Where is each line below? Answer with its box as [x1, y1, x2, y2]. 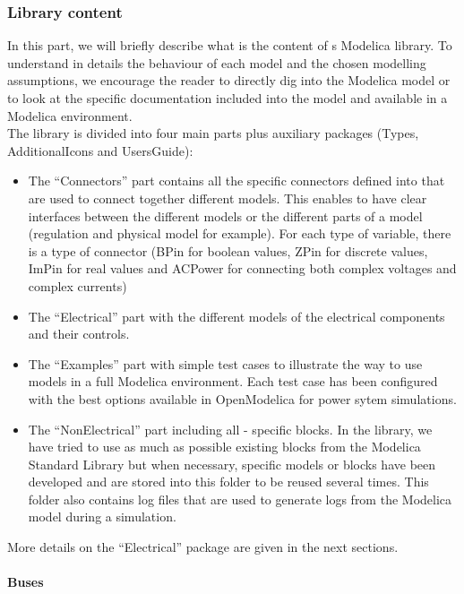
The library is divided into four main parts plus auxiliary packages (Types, [7, 124, 419, 142]
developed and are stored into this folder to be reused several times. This [28, 472, 429, 491]
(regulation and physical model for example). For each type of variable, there [28, 224, 451, 243]
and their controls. [28, 324, 130, 343]
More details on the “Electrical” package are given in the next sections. [7, 538, 399, 556]
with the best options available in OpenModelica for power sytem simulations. [28, 389, 457, 408]
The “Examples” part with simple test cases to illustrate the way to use [28, 354, 423, 373]
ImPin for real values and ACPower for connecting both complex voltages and [28, 259, 457, 278]
